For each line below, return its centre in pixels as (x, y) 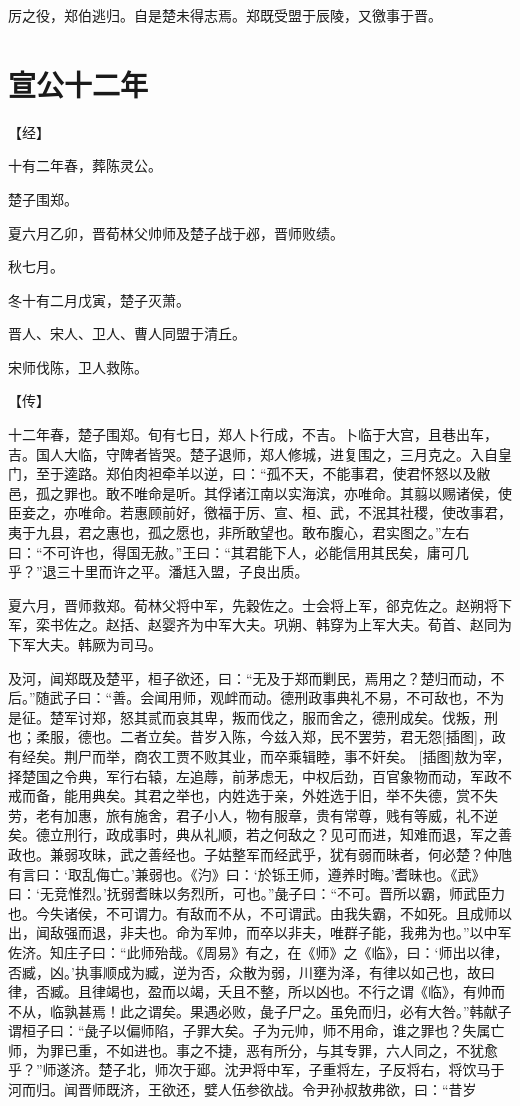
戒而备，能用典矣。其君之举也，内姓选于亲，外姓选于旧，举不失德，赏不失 (253, 795)
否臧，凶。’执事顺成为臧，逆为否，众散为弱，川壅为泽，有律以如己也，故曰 (251, 971)
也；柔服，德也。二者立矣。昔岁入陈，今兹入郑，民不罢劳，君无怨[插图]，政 (257, 736)
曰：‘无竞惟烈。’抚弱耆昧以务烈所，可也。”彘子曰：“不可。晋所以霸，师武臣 (249, 893)
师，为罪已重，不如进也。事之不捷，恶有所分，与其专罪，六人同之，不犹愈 (253, 1049)
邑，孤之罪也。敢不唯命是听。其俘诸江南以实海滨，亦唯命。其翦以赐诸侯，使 (260, 492)
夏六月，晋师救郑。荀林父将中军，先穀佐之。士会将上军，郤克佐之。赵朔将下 (260, 604)
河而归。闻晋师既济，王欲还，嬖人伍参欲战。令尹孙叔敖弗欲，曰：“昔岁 (242, 1089)
